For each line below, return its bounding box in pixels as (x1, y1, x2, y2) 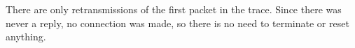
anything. (6, 29, 46, 44)
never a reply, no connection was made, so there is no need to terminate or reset (6, 15, 349, 30)
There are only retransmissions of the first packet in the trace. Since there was (6, 2, 342, 16)
